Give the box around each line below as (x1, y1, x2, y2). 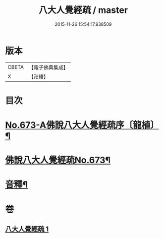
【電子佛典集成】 (28, 64, 68, 71)
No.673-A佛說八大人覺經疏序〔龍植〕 (5, 119, 160, 131)
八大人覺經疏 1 (5, 225, 49, 234)
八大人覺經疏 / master (39, 4, 128, 16)
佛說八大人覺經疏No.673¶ (5, 155, 110, 166)
